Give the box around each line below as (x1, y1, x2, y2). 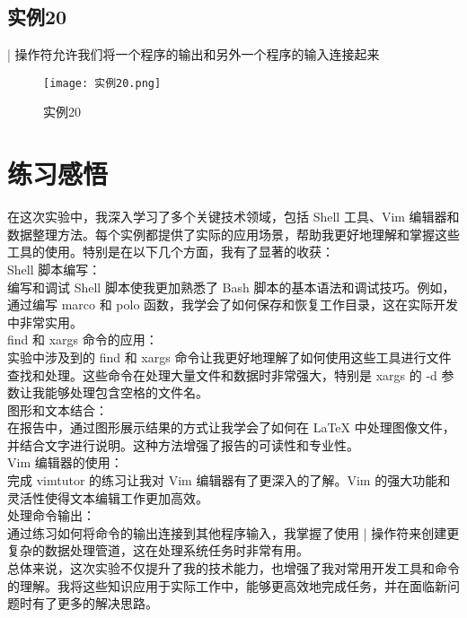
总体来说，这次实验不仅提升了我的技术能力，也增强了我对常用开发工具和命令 (7, 559, 460, 578)
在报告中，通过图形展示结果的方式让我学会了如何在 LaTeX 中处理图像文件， (7, 418, 455, 437)
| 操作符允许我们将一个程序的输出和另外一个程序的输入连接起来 (7, 45, 380, 64)
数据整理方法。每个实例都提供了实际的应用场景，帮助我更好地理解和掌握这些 (7, 224, 460, 243)
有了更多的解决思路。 (31, 594, 158, 613)
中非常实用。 (7, 312, 83, 331)
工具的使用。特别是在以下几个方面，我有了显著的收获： (7, 242, 334, 261)
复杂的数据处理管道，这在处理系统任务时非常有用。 (7, 541, 309, 560)
